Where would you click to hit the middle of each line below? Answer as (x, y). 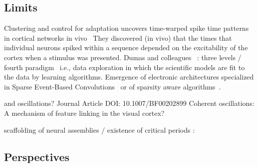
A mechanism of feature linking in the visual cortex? (84, 113)
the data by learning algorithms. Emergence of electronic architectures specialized (129, 77)
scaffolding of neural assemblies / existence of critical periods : (100, 129)
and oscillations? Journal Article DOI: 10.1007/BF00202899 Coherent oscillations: (129, 103)
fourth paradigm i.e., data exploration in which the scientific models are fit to (125, 67)
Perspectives (37, 156)
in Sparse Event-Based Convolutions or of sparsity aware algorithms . (113, 86)
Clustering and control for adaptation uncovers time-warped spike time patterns (127, 28)
